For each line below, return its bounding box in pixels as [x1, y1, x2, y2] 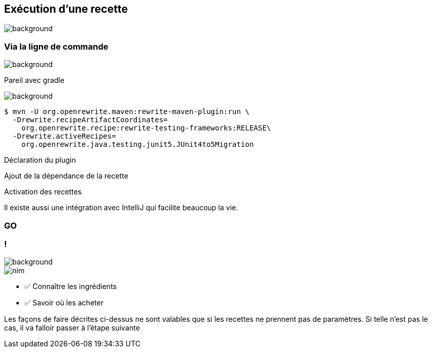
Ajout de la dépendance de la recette [4, 171, 129, 181]
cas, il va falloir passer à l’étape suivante [4, 323, 140, 333]
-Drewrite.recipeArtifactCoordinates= [12, 116, 168, 124]
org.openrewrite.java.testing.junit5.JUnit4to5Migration [21, 140, 254, 149]
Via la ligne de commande [4, 41, 109, 52]
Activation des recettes [4, 187, 82, 196]
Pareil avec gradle [4, 76, 64, 85]
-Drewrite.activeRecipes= [12, 132, 116, 141]
